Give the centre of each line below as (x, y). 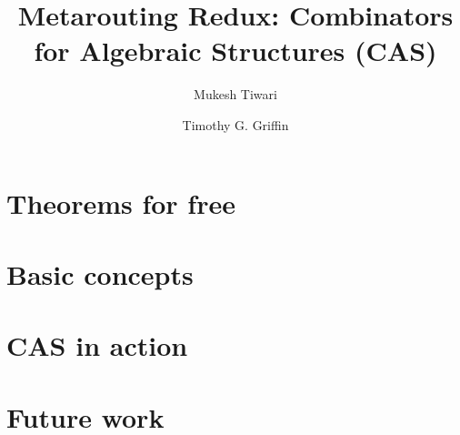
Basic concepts (100, 273)
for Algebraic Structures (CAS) (235, 51)
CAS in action (97, 345)
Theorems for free (121, 202)
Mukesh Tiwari (235, 94)
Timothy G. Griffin (235, 124)
